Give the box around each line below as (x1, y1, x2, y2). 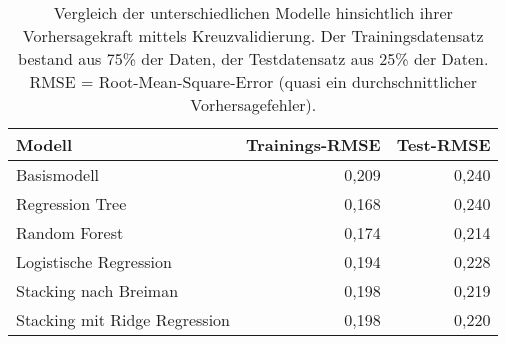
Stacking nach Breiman (16, 279, 179, 302)
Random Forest (16, 221, 124, 244)
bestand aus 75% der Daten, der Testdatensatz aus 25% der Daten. (18, 47, 489, 70)
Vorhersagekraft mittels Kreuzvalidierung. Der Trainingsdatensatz (22, 24, 484, 47)
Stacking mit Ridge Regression (16, 308, 230, 331)
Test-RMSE (396, 133, 491, 156)
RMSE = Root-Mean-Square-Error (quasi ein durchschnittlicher (29, 70, 478, 93)
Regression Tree (16, 192, 127, 215)
